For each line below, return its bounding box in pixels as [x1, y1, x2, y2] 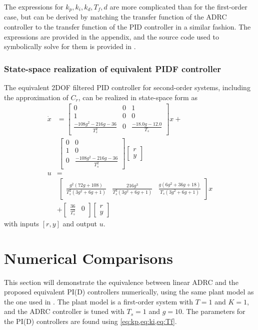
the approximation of [4, 92, 68, 102]
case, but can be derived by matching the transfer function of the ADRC [4, 12, 227, 22]
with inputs [4, 218, 39, 228]
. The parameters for [182, 306, 245, 316]
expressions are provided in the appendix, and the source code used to [4, 31, 219, 42]
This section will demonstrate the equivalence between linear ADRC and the [4, 276, 238, 287]
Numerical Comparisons [4, 247, 173, 268]
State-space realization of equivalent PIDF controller [4, 62, 221, 75]
